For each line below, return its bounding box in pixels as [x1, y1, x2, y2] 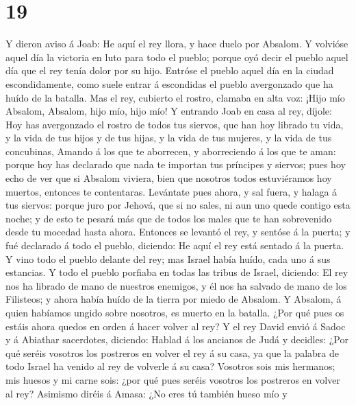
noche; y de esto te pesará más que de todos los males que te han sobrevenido [5, 211, 332, 225]
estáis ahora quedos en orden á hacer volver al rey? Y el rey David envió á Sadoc [5, 319, 346, 333]
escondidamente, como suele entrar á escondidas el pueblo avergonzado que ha [5, 76, 333, 91]
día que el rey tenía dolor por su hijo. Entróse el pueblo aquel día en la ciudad [5, 63, 334, 78]
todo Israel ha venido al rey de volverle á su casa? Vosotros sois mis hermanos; [5, 359, 335, 373]
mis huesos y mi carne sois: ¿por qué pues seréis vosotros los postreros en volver [5, 372, 340, 386]
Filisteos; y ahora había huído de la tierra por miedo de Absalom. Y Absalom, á [5, 292, 342, 306]
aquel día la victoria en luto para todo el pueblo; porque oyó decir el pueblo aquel [5, 49, 348, 64]
